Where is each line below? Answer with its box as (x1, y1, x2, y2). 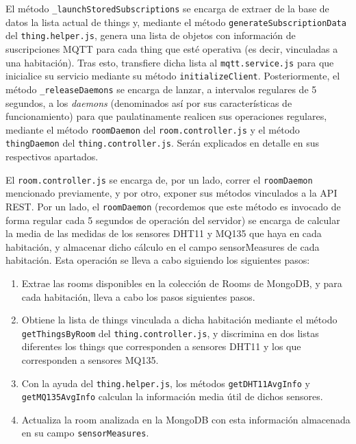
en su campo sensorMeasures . (21, 425, 149, 440)
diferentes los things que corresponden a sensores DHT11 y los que (21, 339, 301, 354)
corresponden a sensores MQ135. (21, 352, 159, 367)
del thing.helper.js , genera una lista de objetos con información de (5, 28, 296, 42)
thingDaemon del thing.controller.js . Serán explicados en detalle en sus (5, 136, 320, 150)
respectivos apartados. (5, 149, 99, 164)
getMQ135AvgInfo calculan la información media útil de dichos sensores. (21, 389, 323, 404)
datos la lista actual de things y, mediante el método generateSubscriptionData (5, 14, 346, 29)
